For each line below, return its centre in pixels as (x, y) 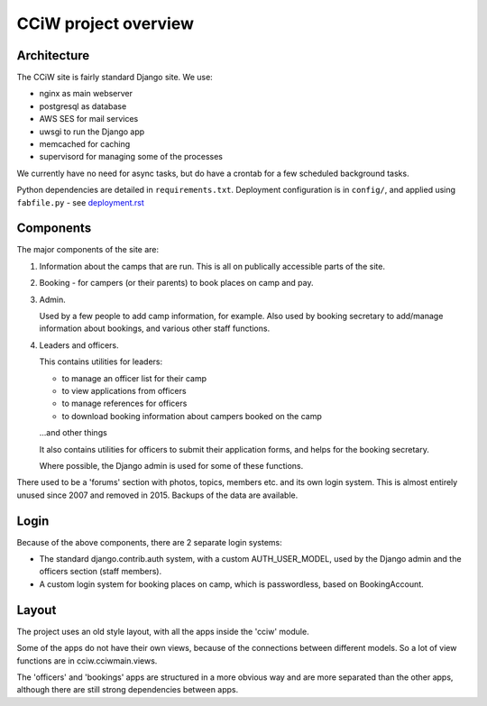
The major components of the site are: (88, 250)
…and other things (73, 433)
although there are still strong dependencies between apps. (128, 690)
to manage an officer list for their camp (134, 378)
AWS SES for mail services (89, 119)
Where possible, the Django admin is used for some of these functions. (171, 465)
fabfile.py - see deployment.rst (80, 202)
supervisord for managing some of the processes (131, 157)
